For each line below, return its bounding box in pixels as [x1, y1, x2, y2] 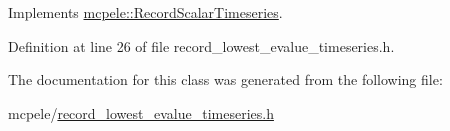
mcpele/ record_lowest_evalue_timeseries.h [8, 102, 274, 123]
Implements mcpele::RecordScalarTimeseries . [8, 2, 283, 22]
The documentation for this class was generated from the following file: [8, 69, 443, 90]
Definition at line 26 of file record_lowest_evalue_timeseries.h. [8, 35, 395, 56]
